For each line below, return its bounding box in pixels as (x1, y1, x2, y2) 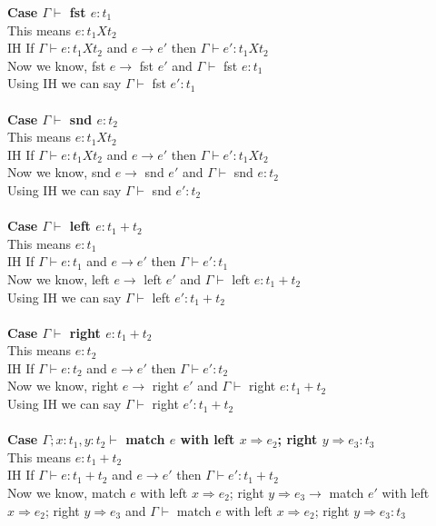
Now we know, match (7, 483, 126, 502)
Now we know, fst (7, 55, 106, 74)
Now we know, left (7, 269, 110, 288)
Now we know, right (7, 376, 119, 395)
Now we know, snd (7, 163, 112, 182)
